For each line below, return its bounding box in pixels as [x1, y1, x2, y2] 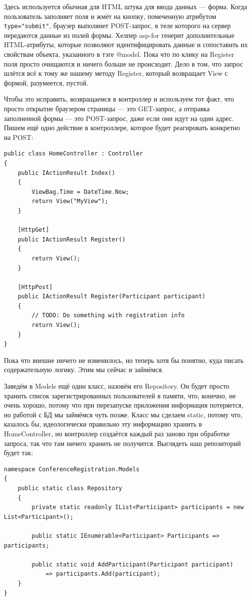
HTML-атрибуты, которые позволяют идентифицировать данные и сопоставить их [4, 39, 248, 50]
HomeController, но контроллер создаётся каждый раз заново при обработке [4, 429, 230, 438]
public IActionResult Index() [17, 169, 116, 176]
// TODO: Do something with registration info [32, 312, 185, 319]
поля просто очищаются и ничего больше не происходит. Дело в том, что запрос [4, 58, 243, 69]
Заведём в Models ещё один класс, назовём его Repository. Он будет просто [4, 381, 230, 391]
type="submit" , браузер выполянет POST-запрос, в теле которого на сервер [4, 20, 231, 31]
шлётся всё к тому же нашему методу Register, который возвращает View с [4, 68, 228, 78]
